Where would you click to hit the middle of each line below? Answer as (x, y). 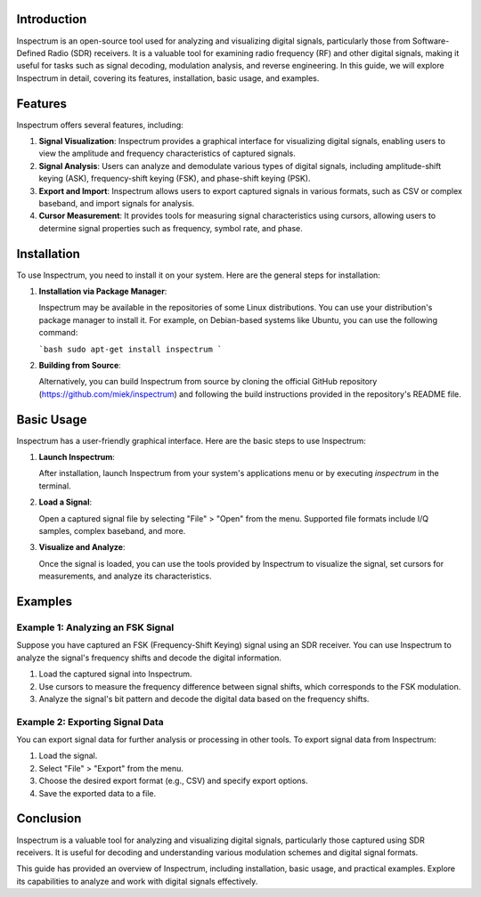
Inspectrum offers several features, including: (100, 125)
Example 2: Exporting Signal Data (90, 722)
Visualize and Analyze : (82, 547)
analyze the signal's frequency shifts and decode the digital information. (149, 658)
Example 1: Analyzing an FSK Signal (95, 627)
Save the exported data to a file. (97, 793)
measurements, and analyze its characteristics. (125, 576)
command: (58, 333)
